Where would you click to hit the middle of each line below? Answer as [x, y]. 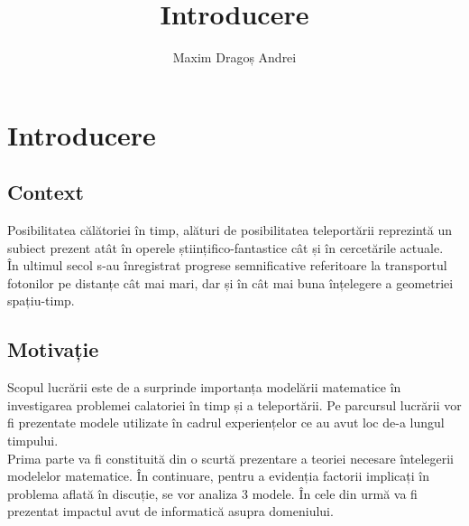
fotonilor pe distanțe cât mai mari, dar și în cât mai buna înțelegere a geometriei [230, 282]
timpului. [33, 441]
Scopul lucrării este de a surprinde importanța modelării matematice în [204, 387]
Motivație [53, 349]
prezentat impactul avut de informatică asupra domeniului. [170, 511]
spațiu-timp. [41, 301]
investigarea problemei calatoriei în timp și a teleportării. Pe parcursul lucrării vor [234, 404]
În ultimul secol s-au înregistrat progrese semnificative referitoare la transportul [227, 265]
